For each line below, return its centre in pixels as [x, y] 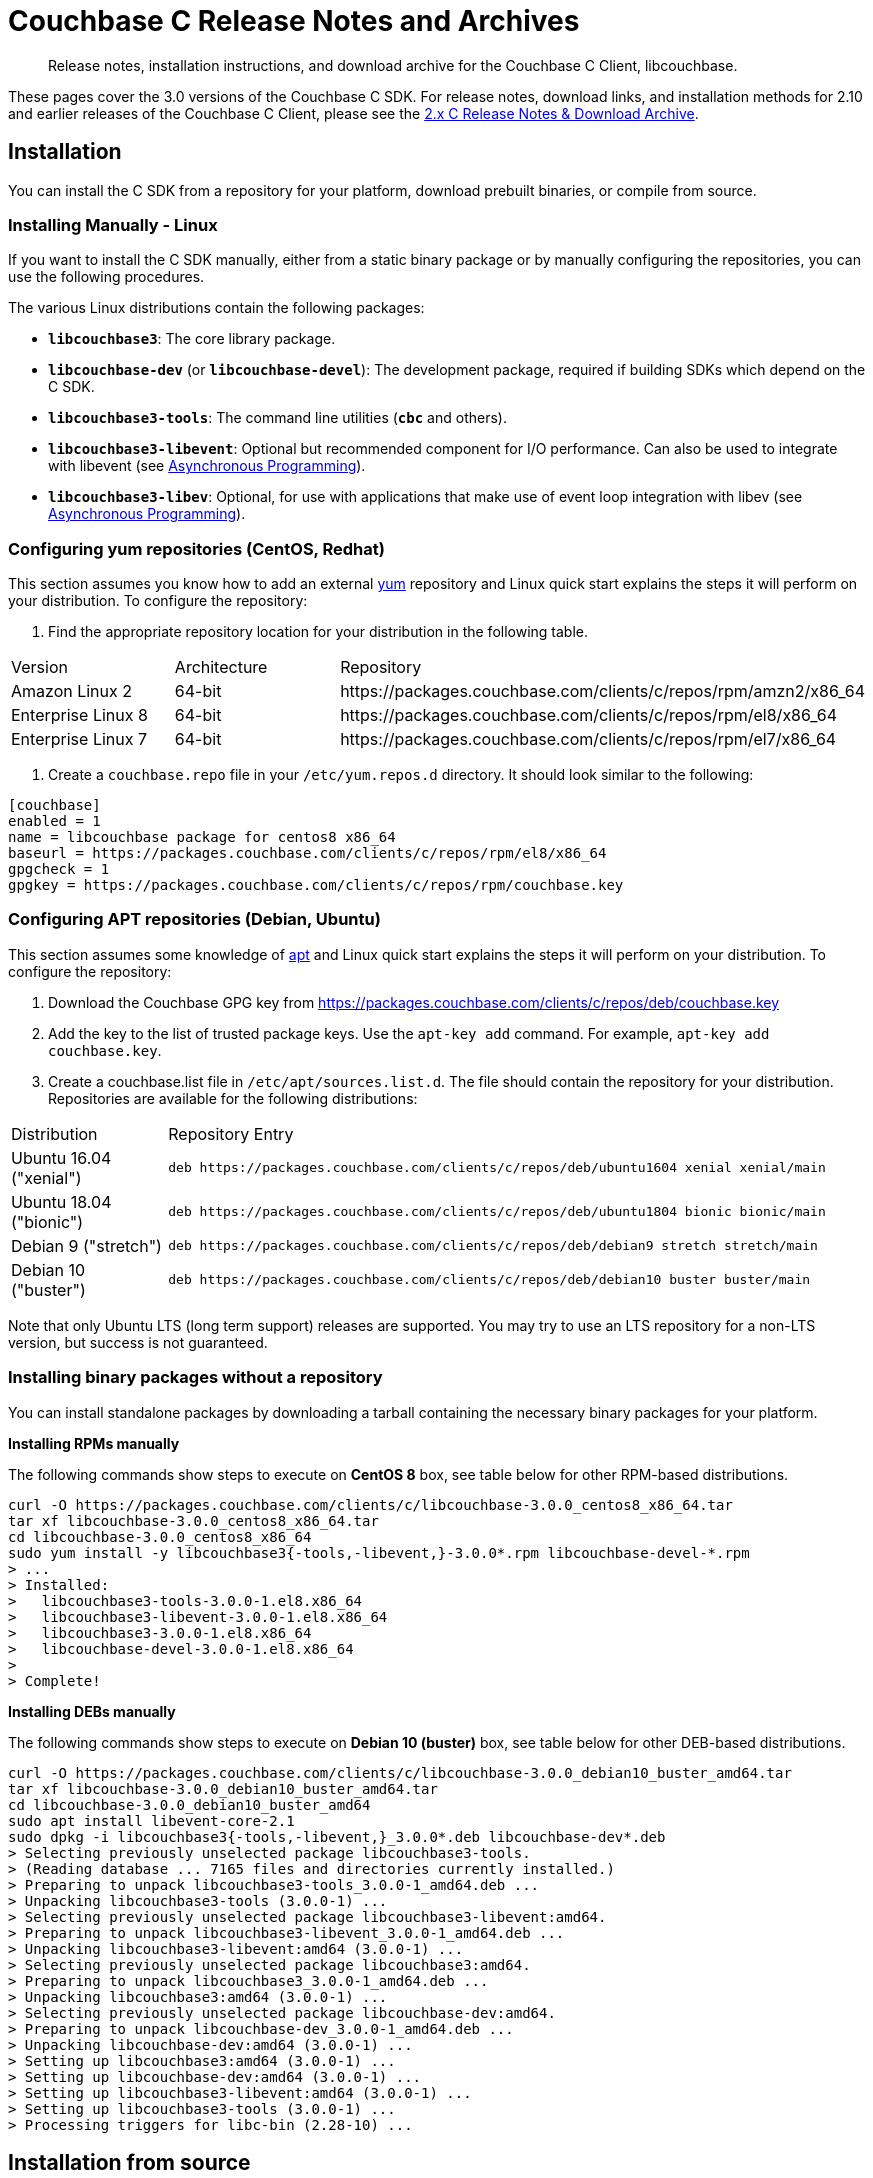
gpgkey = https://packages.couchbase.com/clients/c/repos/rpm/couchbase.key [316, 885]
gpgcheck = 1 [59, 869]
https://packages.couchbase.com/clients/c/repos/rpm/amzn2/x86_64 [602, 691]
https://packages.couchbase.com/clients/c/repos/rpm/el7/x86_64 [588, 739]
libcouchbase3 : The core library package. [192, 339]
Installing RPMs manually [94, 1443]
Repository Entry [231, 1133]
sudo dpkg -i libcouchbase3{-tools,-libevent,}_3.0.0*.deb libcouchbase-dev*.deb [337, 1836]
